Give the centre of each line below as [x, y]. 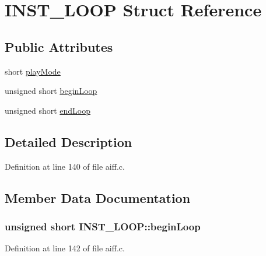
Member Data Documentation [98, 197]
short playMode [33, 71]
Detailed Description [69, 141]
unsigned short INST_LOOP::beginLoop [103, 226]
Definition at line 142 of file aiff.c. [65, 248]
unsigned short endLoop [48, 110]
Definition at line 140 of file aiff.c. [65, 166]
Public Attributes [59, 46]
